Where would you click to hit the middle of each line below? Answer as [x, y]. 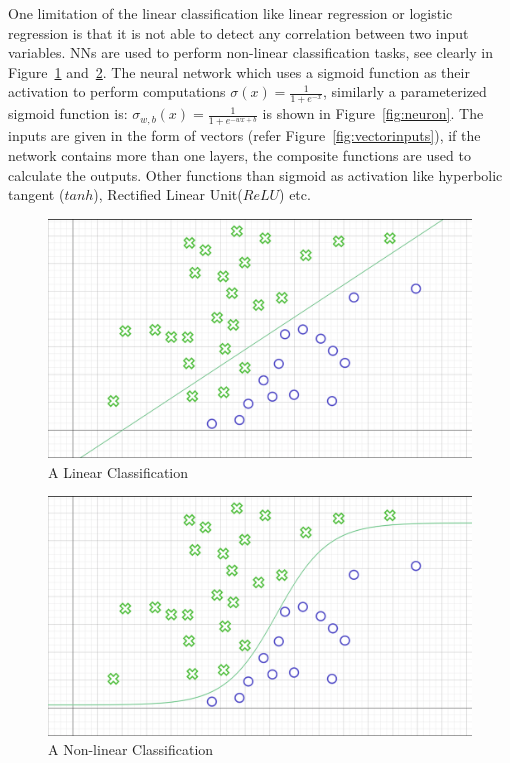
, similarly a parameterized [404, 91]
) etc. [295, 194]
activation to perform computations [117, 91]
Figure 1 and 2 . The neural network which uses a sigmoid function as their [239, 71]
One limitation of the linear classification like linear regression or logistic [230, 13]
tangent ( [36, 194]
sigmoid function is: [68, 113]
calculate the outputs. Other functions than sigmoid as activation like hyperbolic [255, 174]
